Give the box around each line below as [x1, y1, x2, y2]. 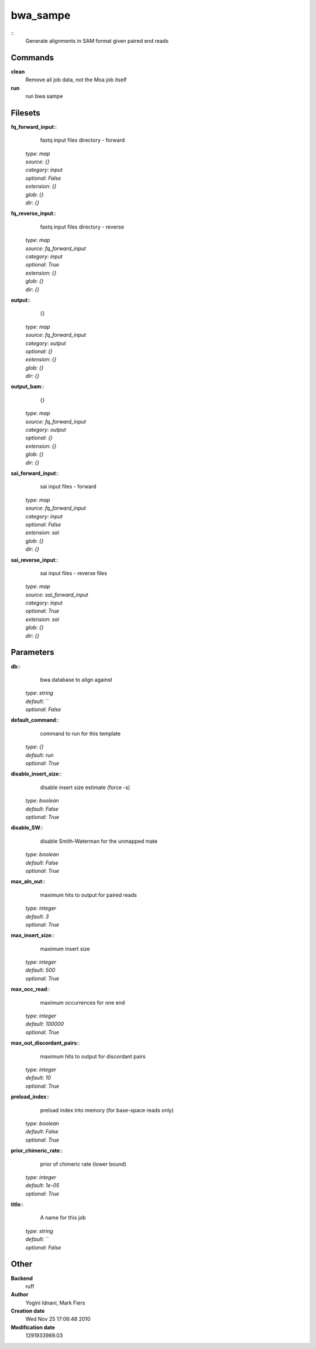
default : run [25, 752, 54, 759]
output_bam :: [11, 383, 44, 390]
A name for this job [40, 1214, 86, 1221]
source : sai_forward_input [25, 591, 88, 598]
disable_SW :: [11, 824, 43, 831]
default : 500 [25, 967, 56, 974]
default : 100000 [25, 1020, 64, 1027]
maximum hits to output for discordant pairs [40, 1053, 146, 1060]
